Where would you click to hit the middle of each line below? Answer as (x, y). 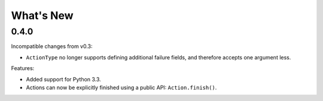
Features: (23, 68)
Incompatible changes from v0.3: (52, 46)
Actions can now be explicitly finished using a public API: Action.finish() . (121, 87)
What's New (42, 15)
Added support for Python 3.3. (63, 79)
